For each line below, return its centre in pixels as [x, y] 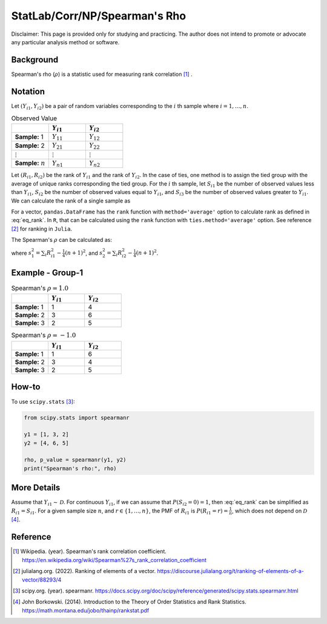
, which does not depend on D [269, 511]
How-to [26, 387]
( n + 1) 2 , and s [84, 253]
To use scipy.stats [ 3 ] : [43, 401]
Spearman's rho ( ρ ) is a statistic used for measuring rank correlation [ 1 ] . [102, 74]
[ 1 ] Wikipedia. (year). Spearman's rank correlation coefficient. [90, 551]
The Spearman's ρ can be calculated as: [61, 240]
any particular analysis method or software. [65, 42]
